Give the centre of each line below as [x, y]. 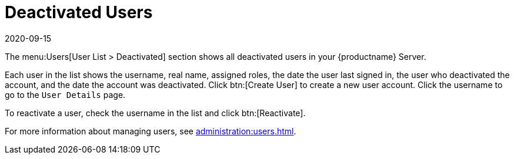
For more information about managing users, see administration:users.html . [151, 131]
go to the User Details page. [65, 94]
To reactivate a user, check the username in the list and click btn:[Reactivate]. [155, 113]
